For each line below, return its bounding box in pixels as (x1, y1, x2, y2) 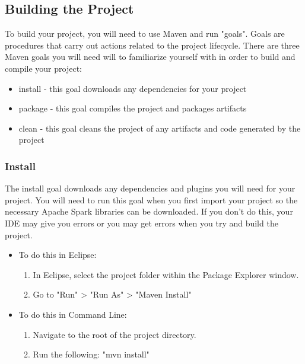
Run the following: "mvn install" (33, 348, 150, 360)
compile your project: (5, 62, 82, 74)
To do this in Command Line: (18, 308, 127, 320)
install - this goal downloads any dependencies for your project (18, 82, 247, 94)
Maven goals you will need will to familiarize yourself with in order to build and (5, 50, 296, 63)
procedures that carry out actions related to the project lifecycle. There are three (5, 39, 300, 51)
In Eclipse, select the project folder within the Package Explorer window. (33, 268, 299, 280)
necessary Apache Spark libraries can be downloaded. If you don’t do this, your (5, 205, 293, 218)
